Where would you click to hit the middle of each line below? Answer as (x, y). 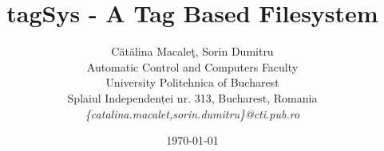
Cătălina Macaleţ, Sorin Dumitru (192, 51)
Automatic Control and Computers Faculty (192, 66)
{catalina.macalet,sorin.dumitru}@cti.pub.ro (192, 113)
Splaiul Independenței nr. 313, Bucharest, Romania (192, 97)
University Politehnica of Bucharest (192, 82)
